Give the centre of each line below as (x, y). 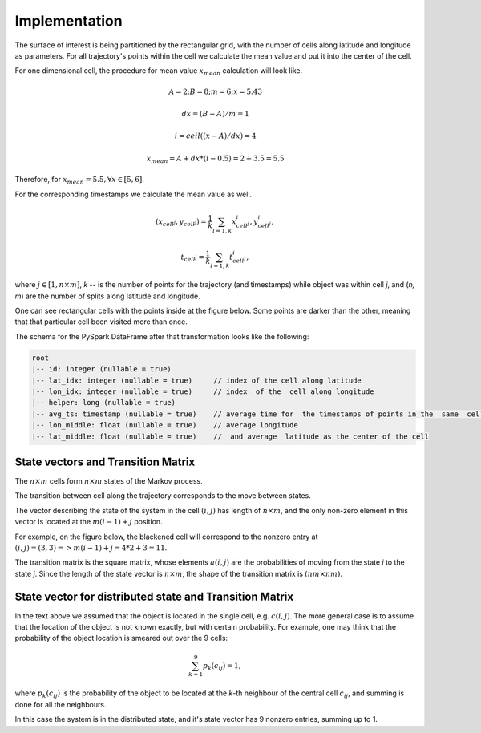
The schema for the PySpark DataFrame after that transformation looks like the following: (162, 336)
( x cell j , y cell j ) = (181, 222)
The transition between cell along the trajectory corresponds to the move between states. (163, 496)
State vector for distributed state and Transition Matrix (154, 596)
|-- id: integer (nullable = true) (101, 369)
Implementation (69, 21)
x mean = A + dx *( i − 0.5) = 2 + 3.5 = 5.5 (215, 159)
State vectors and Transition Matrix (105, 462)
